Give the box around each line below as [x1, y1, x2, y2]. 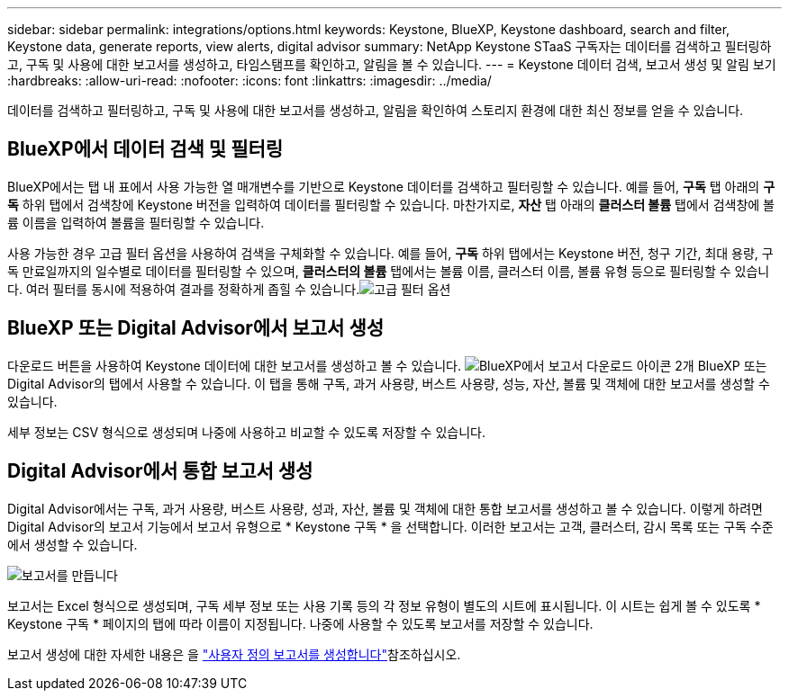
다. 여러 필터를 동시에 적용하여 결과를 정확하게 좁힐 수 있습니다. [7, 281, 360, 297]
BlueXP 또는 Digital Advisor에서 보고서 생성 [7, 317, 385, 340]
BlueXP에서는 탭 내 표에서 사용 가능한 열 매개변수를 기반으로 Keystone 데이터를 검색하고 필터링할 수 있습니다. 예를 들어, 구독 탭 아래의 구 [7, 178, 775, 194]
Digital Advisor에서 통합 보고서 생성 [7, 460, 313, 483]
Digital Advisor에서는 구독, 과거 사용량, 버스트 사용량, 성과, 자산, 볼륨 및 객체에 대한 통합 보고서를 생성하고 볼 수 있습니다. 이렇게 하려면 [7, 500, 763, 516]
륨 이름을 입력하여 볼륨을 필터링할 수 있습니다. [7, 214, 265, 230]
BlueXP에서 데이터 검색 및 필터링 [7, 138, 284, 161]
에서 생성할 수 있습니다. [7, 536, 138, 552]
